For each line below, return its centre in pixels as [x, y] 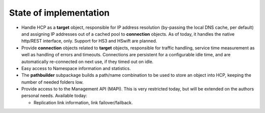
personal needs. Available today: [54, 96]
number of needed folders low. [52, 82]
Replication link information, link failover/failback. [83, 102]
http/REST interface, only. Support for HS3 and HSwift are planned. [89, 41]
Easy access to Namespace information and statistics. [76, 68]
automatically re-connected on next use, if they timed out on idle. [87, 62]
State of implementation [59, 13]
